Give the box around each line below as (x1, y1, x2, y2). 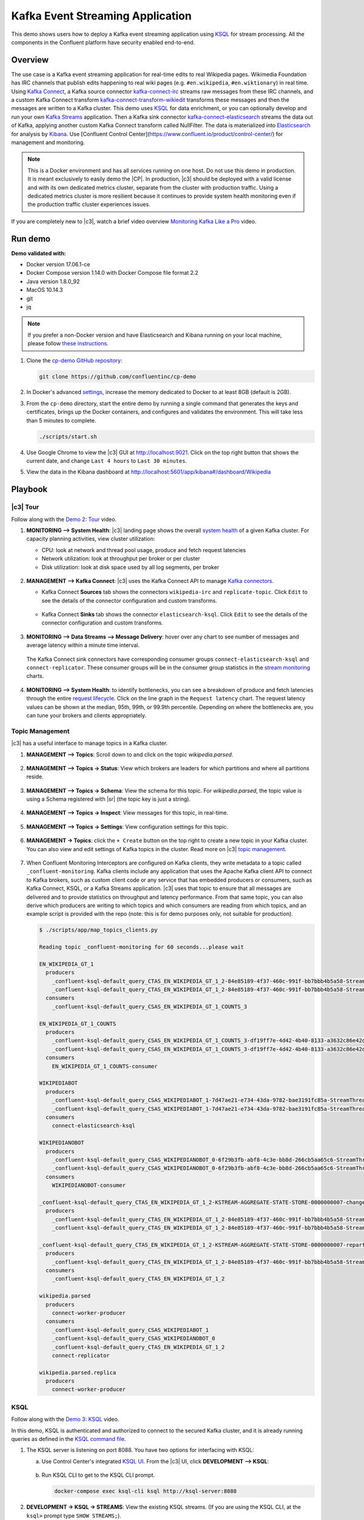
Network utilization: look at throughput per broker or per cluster (41, 555, 200, 562)
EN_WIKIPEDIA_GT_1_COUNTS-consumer (52, 1063, 158, 1069)
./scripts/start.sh (39, 433, 97, 440)
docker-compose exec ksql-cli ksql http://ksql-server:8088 (54, 1488, 237, 1495)
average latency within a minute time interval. (26, 641, 140, 649)
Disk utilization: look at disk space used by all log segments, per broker (41, 563, 220, 571)
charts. (26, 672, 44, 680)
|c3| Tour (11, 503, 39, 511)
